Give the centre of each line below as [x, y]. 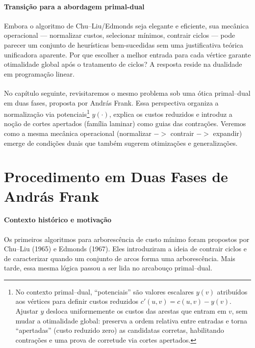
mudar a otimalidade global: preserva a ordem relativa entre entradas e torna [131, 320]
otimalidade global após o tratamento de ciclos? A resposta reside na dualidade [123, 64]
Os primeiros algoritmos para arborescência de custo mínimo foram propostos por [127, 239]
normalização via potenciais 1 [47, 113]
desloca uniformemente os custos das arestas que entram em [136, 311]
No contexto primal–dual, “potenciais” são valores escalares [105, 291]
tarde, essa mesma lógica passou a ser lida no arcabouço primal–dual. [108, 268]
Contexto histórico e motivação [58, 220]
